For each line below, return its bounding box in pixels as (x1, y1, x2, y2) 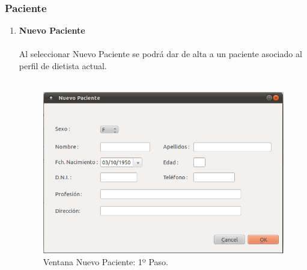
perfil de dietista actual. (19, 60, 107, 72)
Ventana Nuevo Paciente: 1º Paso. (43, 255, 168, 268)
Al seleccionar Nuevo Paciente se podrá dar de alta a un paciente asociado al (19, 48, 302, 60)
